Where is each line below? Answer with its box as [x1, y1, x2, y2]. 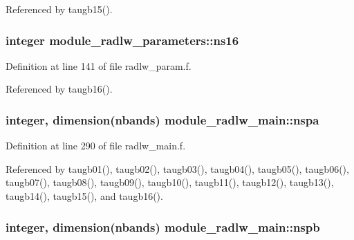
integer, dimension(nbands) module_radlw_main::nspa [6, 111, 319, 128]
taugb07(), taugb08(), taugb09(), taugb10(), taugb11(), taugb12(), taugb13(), [6, 175, 334, 190]
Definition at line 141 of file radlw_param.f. [6, 58, 192, 73]
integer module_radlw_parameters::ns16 [6, 31, 239, 48]
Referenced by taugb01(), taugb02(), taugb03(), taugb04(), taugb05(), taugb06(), [6, 161, 349, 176]
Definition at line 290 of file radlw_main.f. [6, 138, 186, 153]
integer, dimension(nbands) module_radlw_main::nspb [6, 218, 320, 235]
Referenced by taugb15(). [6, 2, 113, 16]
